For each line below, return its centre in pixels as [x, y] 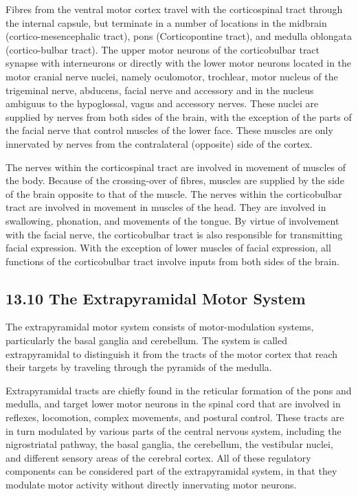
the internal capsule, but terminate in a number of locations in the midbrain [166, 22]
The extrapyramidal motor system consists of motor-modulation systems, [160, 327]
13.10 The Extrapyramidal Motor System [156, 298]
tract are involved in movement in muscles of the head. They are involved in [166, 207]
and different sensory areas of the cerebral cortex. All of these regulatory [158, 457]
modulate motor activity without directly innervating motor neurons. [151, 485]
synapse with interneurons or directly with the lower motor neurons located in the [179, 63]
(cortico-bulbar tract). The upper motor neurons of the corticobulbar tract [163, 49]
